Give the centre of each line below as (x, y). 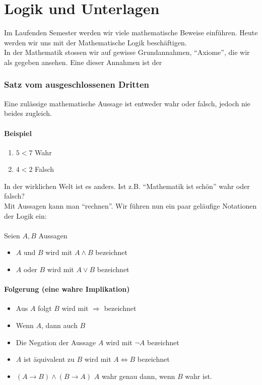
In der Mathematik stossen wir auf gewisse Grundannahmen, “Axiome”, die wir (127, 52)
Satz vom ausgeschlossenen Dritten (77, 84)
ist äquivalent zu (49, 359)
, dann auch (59, 325)
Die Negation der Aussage (56, 342)
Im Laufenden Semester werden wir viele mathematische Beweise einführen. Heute (131, 33)
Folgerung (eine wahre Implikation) (67, 289)
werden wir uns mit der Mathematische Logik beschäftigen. (95, 42)
